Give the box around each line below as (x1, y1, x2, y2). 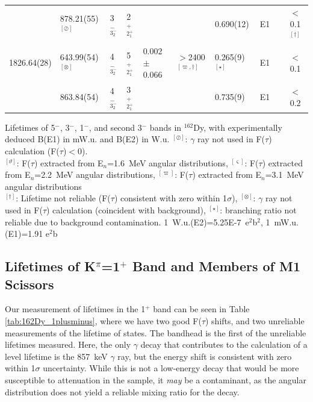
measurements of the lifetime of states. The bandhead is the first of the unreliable (5, 326, 306, 339)
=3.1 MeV (265, 168, 304, 181)
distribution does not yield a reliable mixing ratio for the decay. (5, 385, 240, 398)
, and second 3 (88, 121, 142, 133)
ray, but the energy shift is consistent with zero (117, 350, 292, 362)
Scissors (5, 274, 54, 293)
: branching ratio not (220, 204, 297, 216)
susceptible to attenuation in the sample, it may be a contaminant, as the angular (5, 373, 306, 386)
